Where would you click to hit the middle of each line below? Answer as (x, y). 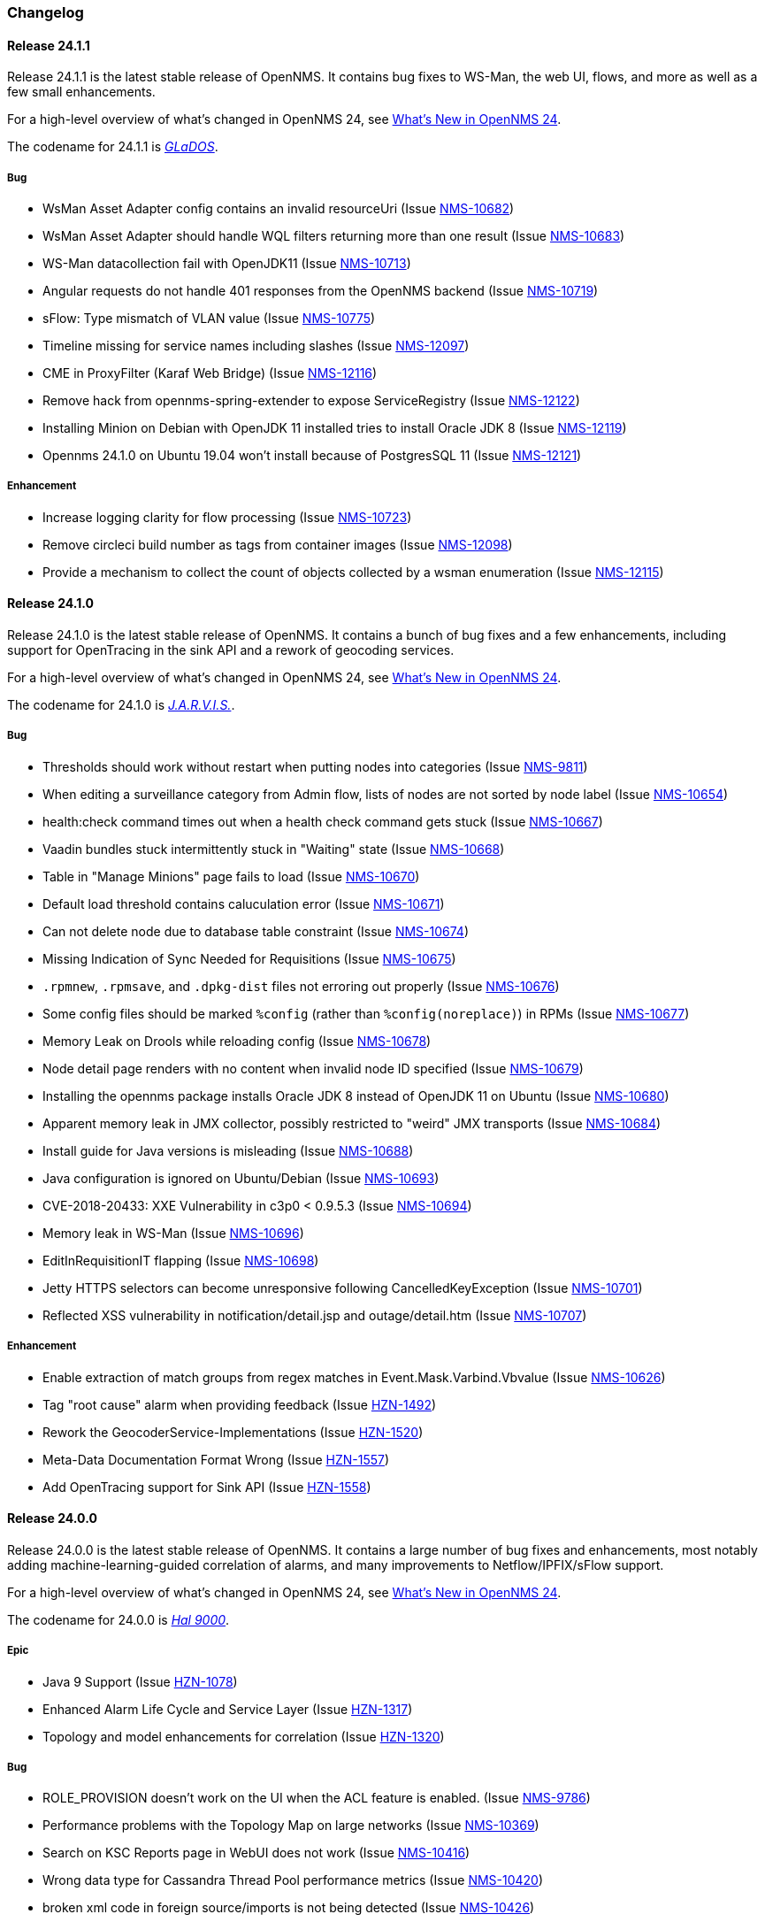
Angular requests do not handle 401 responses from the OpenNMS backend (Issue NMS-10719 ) (321, 291)
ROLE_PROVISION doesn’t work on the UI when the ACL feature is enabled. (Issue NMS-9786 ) (317, 1798)
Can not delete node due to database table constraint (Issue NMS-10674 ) (256, 931)
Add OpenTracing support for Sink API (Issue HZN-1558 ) (207, 1487)
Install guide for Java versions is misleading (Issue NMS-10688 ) (228, 1150)
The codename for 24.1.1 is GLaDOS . (113, 147)
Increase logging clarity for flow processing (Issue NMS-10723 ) (227, 517)
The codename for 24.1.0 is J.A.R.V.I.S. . (121, 705)
